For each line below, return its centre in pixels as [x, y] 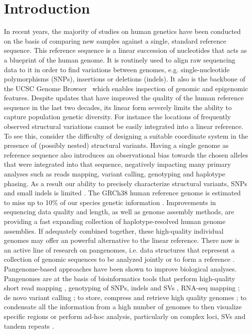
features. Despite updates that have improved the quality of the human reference [124, 98]
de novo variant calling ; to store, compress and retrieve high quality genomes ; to [125, 297]
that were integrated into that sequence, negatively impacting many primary [118, 164]
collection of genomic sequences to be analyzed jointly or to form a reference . [119, 259]
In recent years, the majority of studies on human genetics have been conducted [122, 31]
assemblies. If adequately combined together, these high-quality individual [114, 231]
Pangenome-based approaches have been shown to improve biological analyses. [120, 268]
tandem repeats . [29, 326]
